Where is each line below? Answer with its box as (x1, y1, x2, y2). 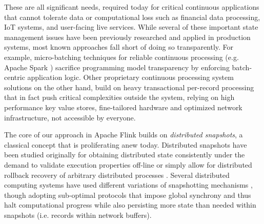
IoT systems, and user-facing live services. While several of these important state (4, 22, 258, 32)
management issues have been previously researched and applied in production (4, 31, 251, 42)
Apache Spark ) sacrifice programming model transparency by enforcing (4, 62, 230, 72)
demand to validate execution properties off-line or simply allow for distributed (4, 159, 252, 170)
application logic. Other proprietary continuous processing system (27, 72, 234, 83)
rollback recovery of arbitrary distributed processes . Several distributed (4, 169, 230, 180)
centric (4, 72, 25, 83)
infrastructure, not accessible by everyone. (4, 112, 136, 123)
